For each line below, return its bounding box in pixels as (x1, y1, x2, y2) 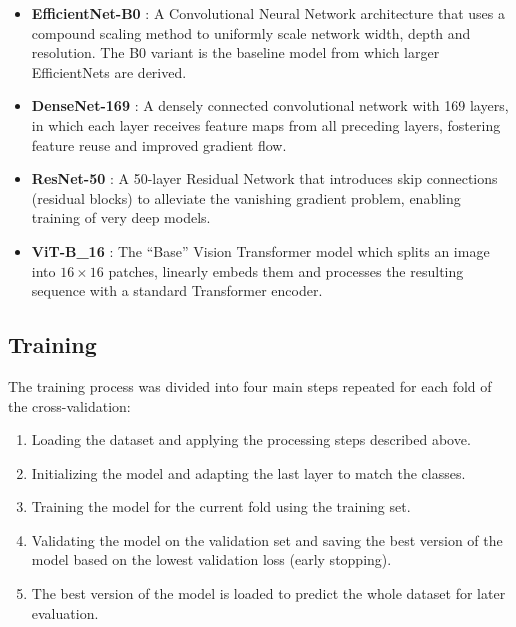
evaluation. (31, 602, 99, 623)
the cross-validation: (8, 395, 131, 416)
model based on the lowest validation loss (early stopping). (31, 549, 392, 570)
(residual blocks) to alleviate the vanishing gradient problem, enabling (31, 187, 461, 208)
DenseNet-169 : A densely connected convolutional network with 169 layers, (31, 95, 509, 116)
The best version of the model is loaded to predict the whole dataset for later (31, 583, 506, 604)
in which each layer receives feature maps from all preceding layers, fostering (31, 114, 501, 135)
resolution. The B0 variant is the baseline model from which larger (31, 42, 440, 63)
